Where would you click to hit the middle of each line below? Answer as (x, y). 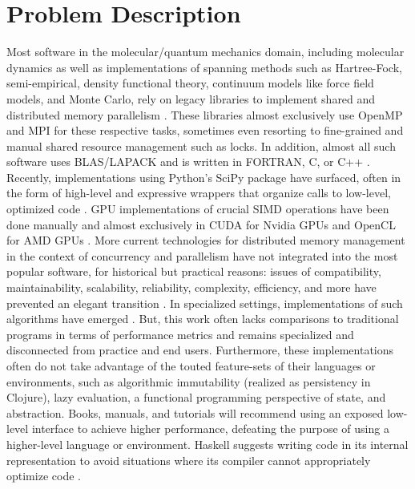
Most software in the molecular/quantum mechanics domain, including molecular (205, 52)
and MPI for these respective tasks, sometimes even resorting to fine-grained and (205, 130)
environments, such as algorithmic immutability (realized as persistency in (189, 381)
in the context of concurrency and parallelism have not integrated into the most (202, 255)
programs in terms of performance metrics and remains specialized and (180, 334)
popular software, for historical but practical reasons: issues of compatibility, (194, 271)
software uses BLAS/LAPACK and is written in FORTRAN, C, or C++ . (188, 162)
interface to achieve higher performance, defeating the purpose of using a (210, 428)
